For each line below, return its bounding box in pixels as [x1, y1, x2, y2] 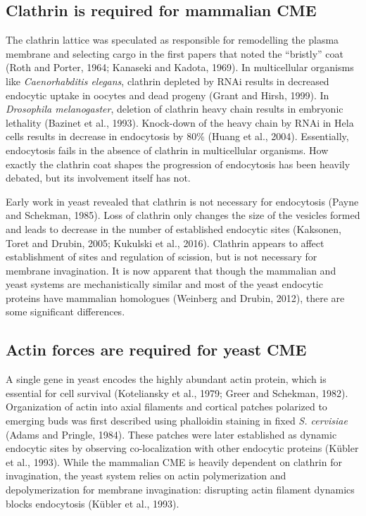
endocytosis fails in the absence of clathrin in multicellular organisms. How [6, 142, 329, 157]
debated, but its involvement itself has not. [6, 170, 191, 185]
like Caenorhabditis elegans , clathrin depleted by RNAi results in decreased [6, 73, 329, 88]
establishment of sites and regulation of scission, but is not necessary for [6, 249, 317, 264]
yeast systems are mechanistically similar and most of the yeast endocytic [6, 277, 323, 291]
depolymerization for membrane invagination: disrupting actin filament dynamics [6, 482, 355, 497]
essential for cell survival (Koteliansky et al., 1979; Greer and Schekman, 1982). [6, 385, 348, 400]
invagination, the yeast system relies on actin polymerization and [6, 468, 286, 483]
